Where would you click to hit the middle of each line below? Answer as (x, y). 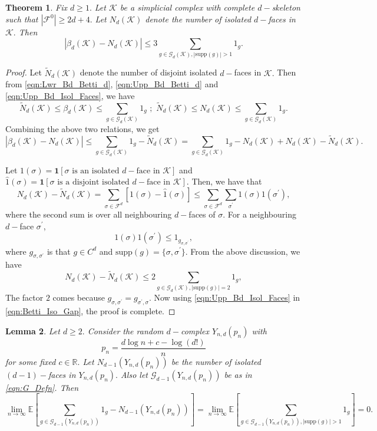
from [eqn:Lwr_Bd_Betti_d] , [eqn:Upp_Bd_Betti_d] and (112, 84)
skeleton (286, 7)
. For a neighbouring (259, 214)
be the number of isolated (216, 361)
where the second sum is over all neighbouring (89, 214)
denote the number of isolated (198, 19)
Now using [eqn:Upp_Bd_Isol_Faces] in (227, 297)
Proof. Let (24, 72)
